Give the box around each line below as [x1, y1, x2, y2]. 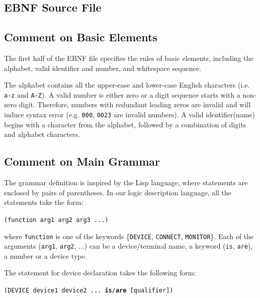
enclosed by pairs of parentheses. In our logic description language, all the [4, 187, 232, 197]
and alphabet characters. [4, 129, 80, 139]
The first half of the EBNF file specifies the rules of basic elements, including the [4, 52, 253, 63]
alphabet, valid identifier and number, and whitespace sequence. [4, 62, 201, 73]
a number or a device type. [4, 250, 87, 261]
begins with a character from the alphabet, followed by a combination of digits [4, 119, 246, 129]
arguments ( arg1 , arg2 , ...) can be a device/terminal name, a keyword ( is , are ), [4, 241, 253, 251]
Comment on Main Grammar [4, 154, 160, 169]
